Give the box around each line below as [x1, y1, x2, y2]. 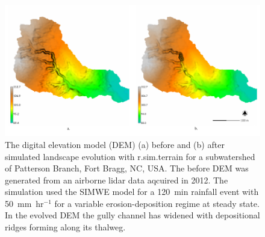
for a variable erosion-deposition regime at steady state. [54, 197, 260, 209]
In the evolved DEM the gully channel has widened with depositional [5, 209, 260, 221]
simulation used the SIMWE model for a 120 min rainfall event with [5, 185, 259, 198]
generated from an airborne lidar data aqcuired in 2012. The [5, 173, 228, 186]
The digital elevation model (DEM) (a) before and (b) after [5, 138, 225, 150]
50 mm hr [5, 197, 44, 209]
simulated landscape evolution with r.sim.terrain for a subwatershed [5, 150, 255, 162]
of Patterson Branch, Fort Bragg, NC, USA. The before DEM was [5, 162, 249, 174]
